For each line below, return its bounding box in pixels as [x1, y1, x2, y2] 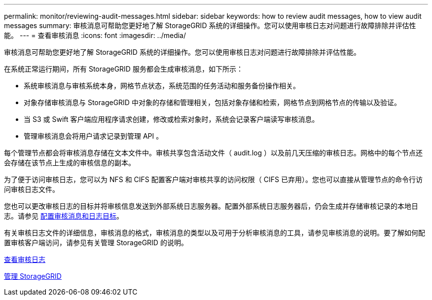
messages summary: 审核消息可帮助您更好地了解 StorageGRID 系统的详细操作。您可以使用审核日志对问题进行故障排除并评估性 [4, 21, 416, 30]
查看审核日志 [4, 255, 45, 263]
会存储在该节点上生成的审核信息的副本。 [4, 158, 135, 167]
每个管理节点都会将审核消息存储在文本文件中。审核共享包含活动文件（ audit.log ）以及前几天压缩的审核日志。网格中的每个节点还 [4, 149, 423, 157]
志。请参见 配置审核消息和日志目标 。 [4, 212, 123, 220]
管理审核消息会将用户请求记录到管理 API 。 [24, 132, 163, 140]
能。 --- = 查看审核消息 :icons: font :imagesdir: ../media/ [4, 31, 186, 39]
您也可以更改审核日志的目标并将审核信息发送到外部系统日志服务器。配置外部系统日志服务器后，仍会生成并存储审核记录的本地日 [4, 202, 418, 210]
